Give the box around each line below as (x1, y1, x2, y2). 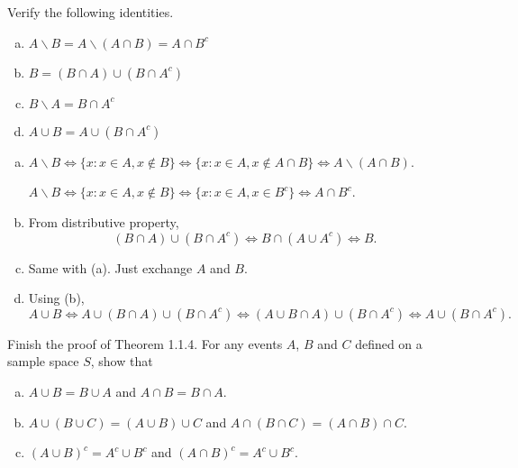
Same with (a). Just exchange (28, 258, 193, 277)
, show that (90, 352, 153, 371)
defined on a (355, 334, 423, 353)
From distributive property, (28, 212, 179, 231)
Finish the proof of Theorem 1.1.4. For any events (7, 334, 283, 353)
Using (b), (28, 289, 85, 307)
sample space (7, 352, 79, 371)
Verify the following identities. (7, 3, 174, 22)
